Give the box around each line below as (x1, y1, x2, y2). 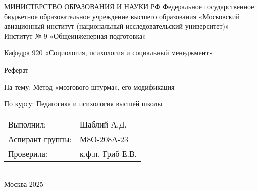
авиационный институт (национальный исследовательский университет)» (4, 21, 229, 31)
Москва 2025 (4, 179, 43, 189)
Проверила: (8, 147, 48, 159)
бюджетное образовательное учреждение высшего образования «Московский (4, 11, 240, 21)
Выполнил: (8, 118, 46, 130)
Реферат (4, 64, 29, 75)
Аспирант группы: (8, 133, 72, 145)
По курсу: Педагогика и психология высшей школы (4, 98, 162, 109)
